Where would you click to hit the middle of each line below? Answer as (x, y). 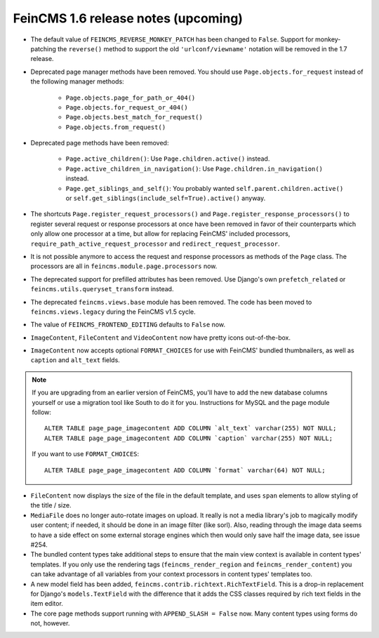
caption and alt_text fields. (75, 360)
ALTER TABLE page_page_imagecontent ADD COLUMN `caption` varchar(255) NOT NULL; (189, 438)
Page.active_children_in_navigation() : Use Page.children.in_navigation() (194, 168)
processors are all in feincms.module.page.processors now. (124, 266)
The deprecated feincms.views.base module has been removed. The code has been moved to (171, 302)
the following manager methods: (77, 81)
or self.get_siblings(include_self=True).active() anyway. (166, 198)
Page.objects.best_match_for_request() (134, 117)
